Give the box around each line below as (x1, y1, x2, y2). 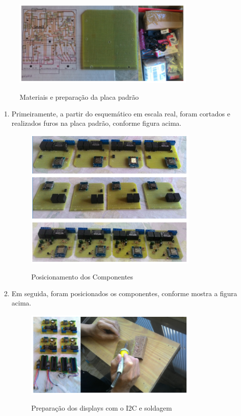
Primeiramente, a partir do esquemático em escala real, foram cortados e (11, 108, 230, 118)
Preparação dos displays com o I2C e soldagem (31, 403, 172, 413)
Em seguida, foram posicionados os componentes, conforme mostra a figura (11, 288, 238, 298)
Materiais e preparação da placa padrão (20, 91, 139, 102)
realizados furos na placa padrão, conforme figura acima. (11, 118, 182, 128)
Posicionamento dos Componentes (31, 272, 134, 282)
